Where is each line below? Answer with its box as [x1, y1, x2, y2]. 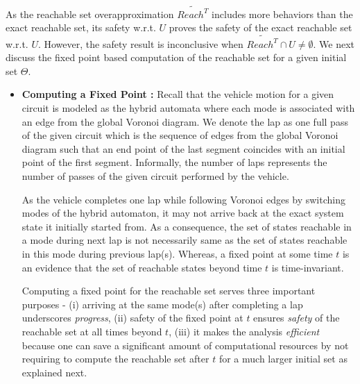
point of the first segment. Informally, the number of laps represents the [22, 155, 327, 169]
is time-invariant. [271, 260, 344, 274]
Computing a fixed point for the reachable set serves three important [22, 283, 316, 298]
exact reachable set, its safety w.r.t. [6, 20, 156, 35]
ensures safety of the [253, 310, 340, 325]
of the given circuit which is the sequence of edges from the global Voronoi [22, 128, 338, 142]
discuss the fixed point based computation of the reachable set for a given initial [6, 50, 347, 65]
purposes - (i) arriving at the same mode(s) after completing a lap [22, 297, 303, 311]
